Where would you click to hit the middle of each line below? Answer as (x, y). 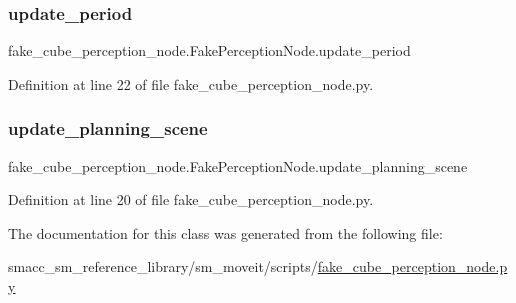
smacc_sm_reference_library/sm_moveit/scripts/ (163, 266)
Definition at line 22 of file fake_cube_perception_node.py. (191, 83)
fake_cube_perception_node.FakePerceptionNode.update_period (209, 50)
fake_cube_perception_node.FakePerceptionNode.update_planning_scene (238, 165)
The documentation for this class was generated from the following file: (225, 232)
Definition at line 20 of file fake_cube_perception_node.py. (191, 199)
